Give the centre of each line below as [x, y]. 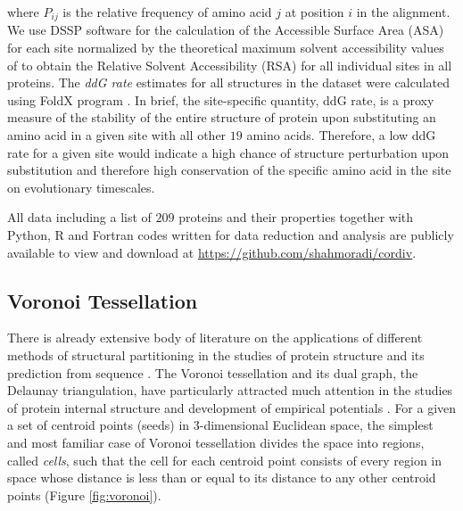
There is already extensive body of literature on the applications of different [215, 338]
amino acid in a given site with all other [117, 135]
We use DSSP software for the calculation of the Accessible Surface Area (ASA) [226, 30]
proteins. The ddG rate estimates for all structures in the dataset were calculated [228, 82]
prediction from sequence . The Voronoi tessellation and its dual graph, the [213, 372]
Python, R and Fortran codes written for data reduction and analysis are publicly [231, 234]
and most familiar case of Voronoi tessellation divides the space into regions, [216, 442]
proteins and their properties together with [296, 217]
